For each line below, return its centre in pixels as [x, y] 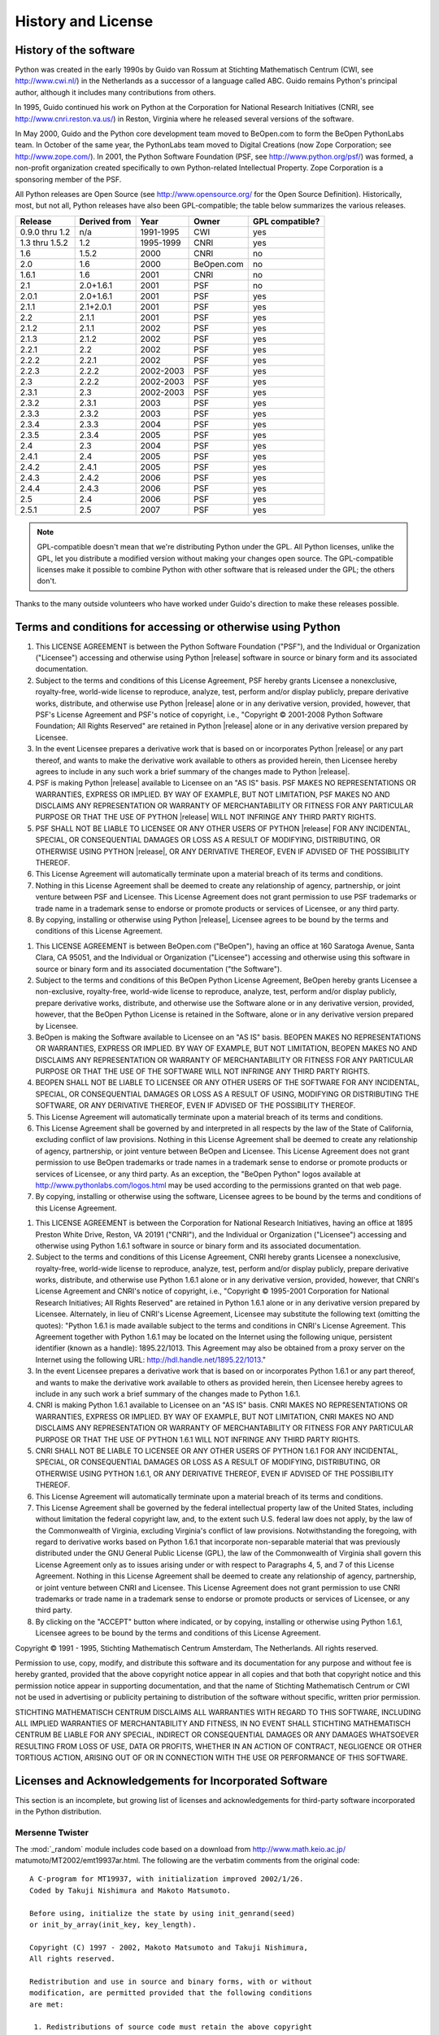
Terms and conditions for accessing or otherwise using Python [178, 627]
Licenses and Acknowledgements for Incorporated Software [172, 1781]
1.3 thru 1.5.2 [44, 243]
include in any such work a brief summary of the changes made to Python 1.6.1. [168, 1394]
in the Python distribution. [58, 1812]
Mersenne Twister [52, 1833]
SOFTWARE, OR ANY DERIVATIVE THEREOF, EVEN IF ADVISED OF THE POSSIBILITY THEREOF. [196, 1105]
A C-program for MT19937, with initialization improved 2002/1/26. [167, 1879]
